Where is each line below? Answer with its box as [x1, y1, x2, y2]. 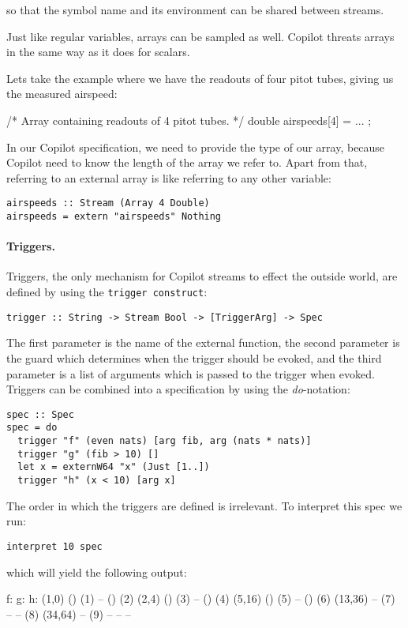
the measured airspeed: [6, 85, 118, 102]
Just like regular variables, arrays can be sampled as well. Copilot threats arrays [6, 28, 395, 44]
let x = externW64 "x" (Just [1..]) [17, 461, 210, 473]
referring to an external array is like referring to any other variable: [6, 169, 331, 186]
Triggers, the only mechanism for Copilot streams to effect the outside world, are [6, 268, 398, 284]
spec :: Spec [6, 408, 74, 420]
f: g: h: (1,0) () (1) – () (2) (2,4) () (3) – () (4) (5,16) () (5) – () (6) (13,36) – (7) [6, 590, 395, 607]
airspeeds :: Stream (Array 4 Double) [6, 197, 210, 209]
